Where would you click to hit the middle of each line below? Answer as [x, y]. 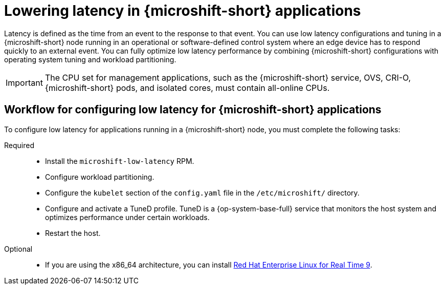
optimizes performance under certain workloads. [127, 217]
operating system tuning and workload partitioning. [90, 59]
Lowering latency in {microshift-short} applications [183, 11]
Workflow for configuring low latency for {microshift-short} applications [193, 110]
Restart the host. [73, 233]
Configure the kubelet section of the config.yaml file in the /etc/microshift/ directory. [202, 192]
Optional [18, 249]
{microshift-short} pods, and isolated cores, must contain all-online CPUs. [187, 88]
